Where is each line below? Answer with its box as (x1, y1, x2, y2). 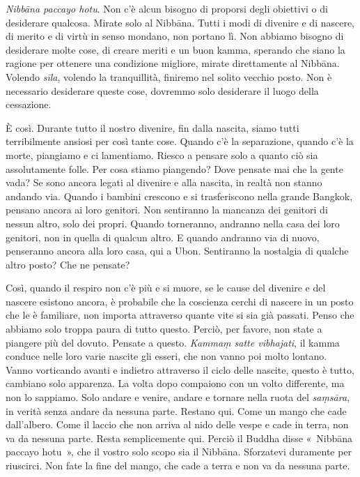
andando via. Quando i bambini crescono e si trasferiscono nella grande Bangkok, (6, 188, 353, 203)
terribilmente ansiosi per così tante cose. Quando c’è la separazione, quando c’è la (6, 134, 354, 149)
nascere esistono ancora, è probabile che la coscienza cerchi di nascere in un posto (6, 294, 354, 308)
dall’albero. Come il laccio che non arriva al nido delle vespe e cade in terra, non (6, 417, 349, 432)
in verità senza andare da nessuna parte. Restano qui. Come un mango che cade (6, 403, 347, 418)
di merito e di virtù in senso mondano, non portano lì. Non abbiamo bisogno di (6, 29, 344, 43)
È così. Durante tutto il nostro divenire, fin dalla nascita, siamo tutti (6, 120, 299, 135)
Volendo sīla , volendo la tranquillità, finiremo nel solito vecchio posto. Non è (6, 69, 332, 84)
